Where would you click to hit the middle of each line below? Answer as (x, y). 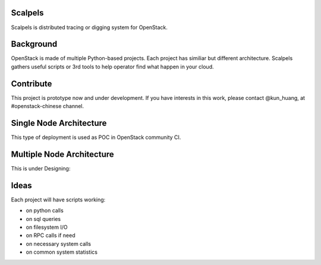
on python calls (45, 210)
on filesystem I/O (47, 227)
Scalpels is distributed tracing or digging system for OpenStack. (89, 27)
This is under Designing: (41, 168)
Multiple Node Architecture (62, 154)
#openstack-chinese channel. (48, 106)
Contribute (32, 83)
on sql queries (43, 219)
